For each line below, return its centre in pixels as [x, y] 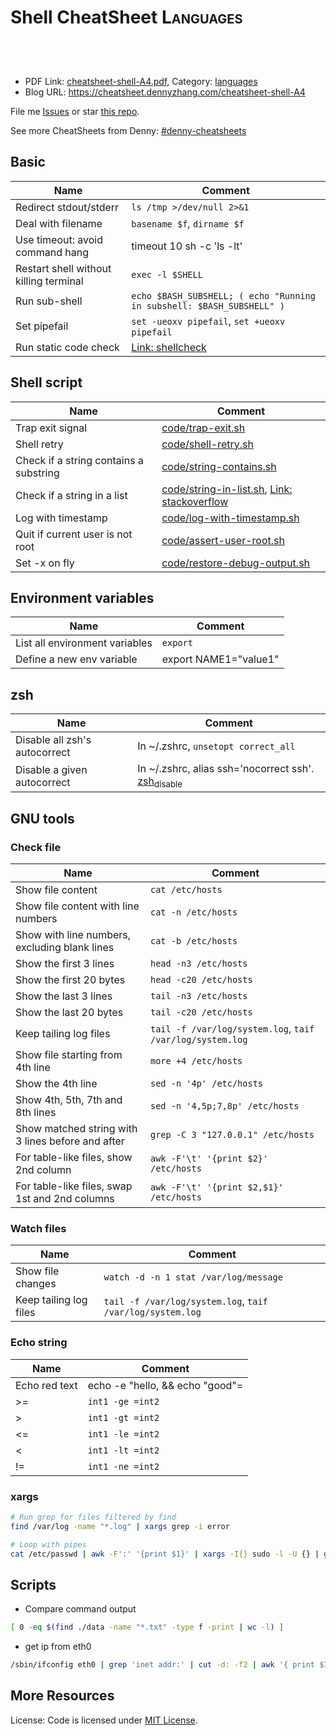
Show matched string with [76, 1129]
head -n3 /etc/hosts [198, 964]
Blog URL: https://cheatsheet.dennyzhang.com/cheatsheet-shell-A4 [165, 92]
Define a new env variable [76, 659]
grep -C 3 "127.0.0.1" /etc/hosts [232, 1135]
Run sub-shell [49, 301]
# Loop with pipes [48, 1544]
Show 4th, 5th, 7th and [69, 1100]
